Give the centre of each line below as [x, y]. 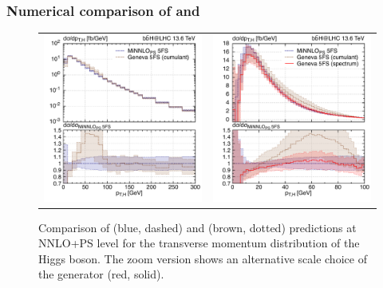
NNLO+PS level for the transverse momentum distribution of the [199, 243]
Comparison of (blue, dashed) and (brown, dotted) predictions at [197, 227]
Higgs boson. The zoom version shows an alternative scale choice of [203, 258]
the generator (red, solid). [101, 274]
